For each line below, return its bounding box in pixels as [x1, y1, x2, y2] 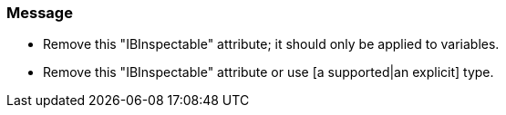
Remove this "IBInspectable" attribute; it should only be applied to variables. [43, 36, 500, 53]
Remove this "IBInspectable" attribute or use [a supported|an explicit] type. [43, 64, 494, 81]
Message [6, 4, 73, 22]
